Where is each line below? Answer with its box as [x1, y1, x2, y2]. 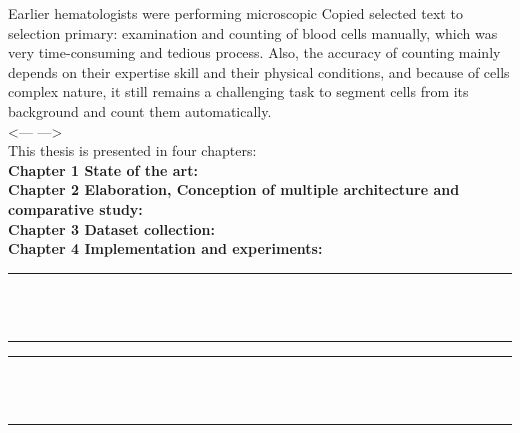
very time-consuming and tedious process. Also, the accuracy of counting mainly [8, 42, 501, 63]
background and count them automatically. [8, 100, 272, 121]
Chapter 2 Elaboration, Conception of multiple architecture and [8, 179, 460, 200]
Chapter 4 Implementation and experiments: [8, 238, 323, 259]
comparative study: [8, 198, 143, 219]
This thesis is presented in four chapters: [8, 140, 257, 161]
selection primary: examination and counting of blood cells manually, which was [8, 22, 498, 43]
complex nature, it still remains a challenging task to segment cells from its [8, 81, 469, 102]
